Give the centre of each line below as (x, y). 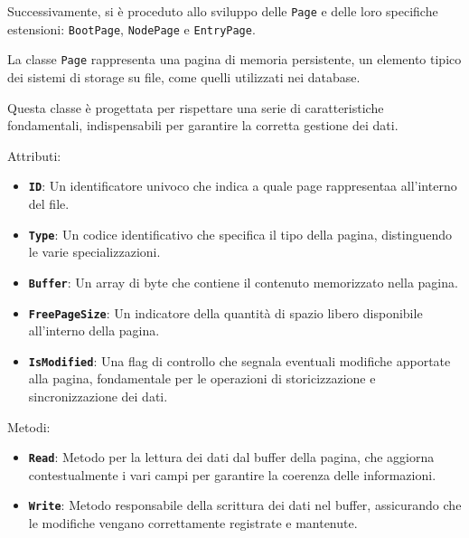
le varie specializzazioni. (94, 252)
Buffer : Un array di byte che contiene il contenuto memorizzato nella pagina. (243, 282)
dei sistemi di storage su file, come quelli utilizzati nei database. (184, 76)
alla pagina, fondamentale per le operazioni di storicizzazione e (202, 378)
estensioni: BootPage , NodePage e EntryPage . (131, 28)
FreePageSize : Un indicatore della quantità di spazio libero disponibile (225, 312)
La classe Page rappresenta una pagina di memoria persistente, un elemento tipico (234, 59)
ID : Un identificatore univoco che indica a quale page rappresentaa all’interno (243, 186)
